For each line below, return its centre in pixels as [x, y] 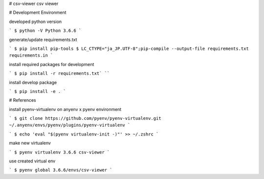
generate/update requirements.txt [43, 40]
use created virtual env [32, 161]
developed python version [35, 22]
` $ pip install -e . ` [37, 91]
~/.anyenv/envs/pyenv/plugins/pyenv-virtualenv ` [70, 125]
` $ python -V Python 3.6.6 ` [45, 31]
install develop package [33, 82]
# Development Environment [38, 13]
